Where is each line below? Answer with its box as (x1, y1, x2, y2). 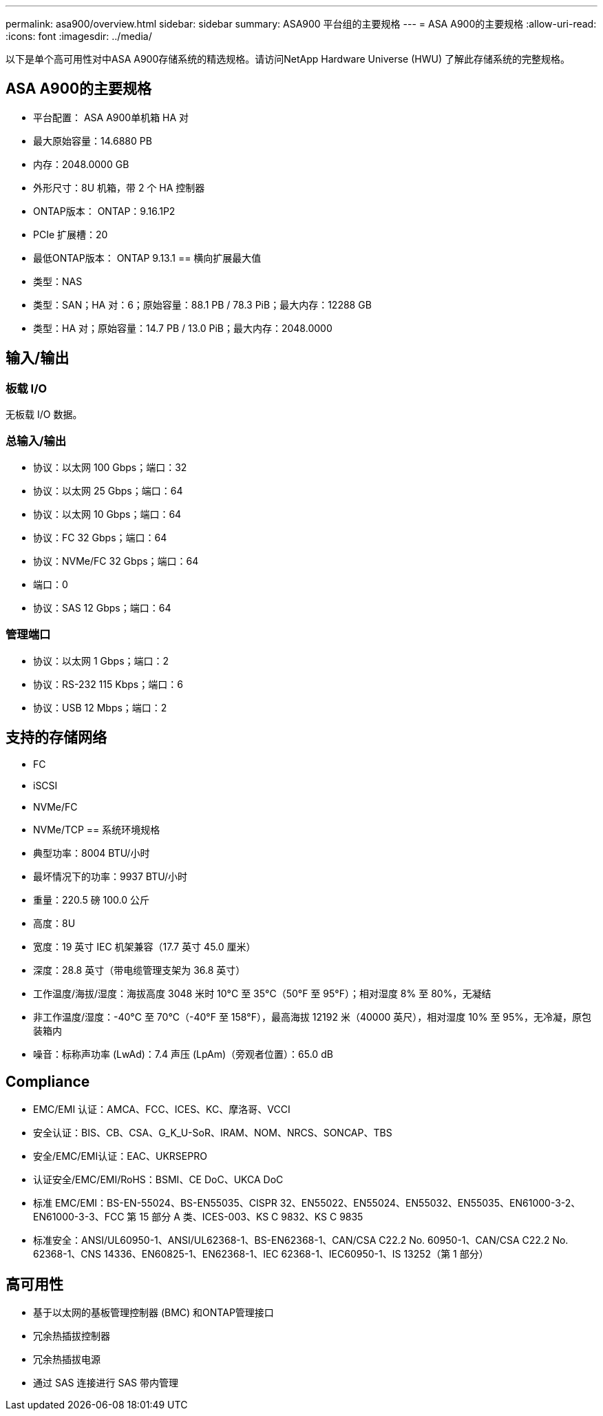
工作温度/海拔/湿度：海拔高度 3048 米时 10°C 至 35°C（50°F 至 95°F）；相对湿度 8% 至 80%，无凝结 (33, 988, 491, 1000)
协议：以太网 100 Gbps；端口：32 (33, 461, 187, 473)
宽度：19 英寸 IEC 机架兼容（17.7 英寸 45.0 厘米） (33, 941, 256, 953)
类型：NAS (33, 275, 83, 287)
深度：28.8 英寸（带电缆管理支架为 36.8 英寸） (33, 964, 246, 977)
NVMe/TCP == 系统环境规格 (33, 824, 160, 836)
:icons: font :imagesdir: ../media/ (6, 30, 152, 42)
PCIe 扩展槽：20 (33, 228, 108, 240)
